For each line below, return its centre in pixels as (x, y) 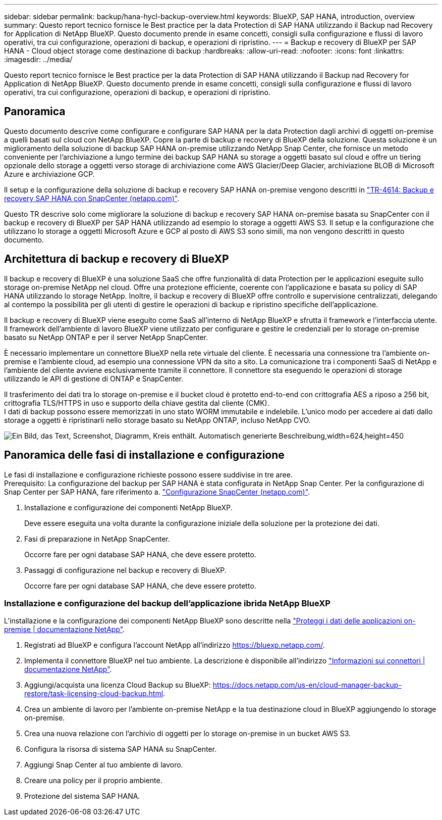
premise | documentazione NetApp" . (65, 630)
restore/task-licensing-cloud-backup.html (94, 694)
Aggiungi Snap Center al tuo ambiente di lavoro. (104, 765)
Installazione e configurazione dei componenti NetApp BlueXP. (128, 507)
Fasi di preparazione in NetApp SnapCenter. (97, 539)
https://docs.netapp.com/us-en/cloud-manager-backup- (307, 685)
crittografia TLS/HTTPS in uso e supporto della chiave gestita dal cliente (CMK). (137, 403)
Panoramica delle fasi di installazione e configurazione (144, 455)
